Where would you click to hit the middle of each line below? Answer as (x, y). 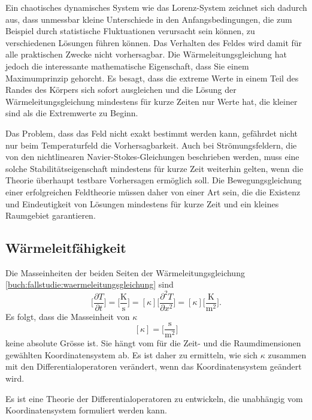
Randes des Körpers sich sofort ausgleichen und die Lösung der (121, 90)
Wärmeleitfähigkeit (66, 248)
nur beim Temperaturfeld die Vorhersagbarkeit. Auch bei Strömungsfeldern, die (151, 145)
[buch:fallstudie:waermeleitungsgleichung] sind (90, 284)
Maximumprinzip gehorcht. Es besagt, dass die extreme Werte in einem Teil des (152, 78)
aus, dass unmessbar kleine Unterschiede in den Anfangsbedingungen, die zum (149, 19)
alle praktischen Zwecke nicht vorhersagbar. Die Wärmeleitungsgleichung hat (146, 54)
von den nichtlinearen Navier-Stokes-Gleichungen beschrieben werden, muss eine (152, 157)
